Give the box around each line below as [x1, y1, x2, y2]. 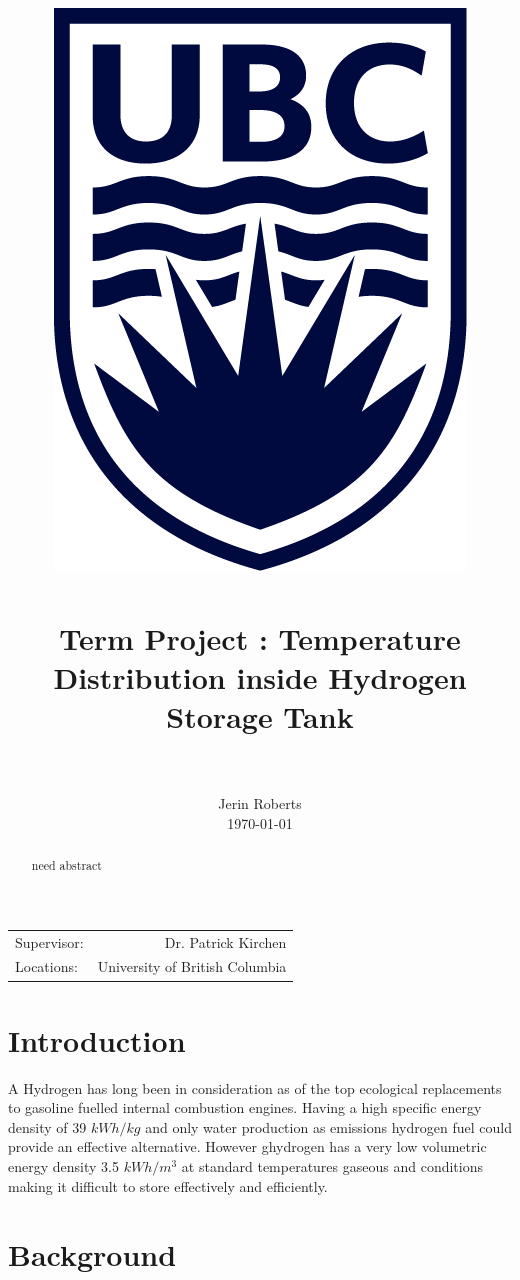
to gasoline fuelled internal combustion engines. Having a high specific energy [8, 1097, 482, 1118]
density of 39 [8, 1116, 87, 1137]
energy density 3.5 [8, 1156, 119, 1177]
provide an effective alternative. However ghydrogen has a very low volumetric [8, 1136, 487, 1157]
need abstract [31, 857, 102, 874]
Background [8, 1234, 177, 1275]
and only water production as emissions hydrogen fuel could [145, 1116, 512, 1137]
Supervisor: [15, 931, 84, 952]
